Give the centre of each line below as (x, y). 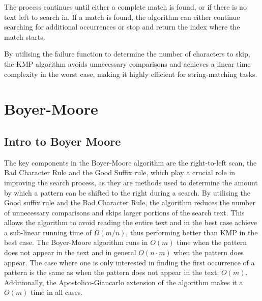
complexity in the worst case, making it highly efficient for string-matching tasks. (131, 74)
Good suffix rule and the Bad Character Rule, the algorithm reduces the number (130, 202)
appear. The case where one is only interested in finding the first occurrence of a (129, 262)
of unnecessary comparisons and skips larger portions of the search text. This (124, 212)
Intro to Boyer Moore (63, 141)
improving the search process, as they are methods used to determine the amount (131, 182)
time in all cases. (57, 292)
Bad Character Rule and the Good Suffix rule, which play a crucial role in (120, 172)
